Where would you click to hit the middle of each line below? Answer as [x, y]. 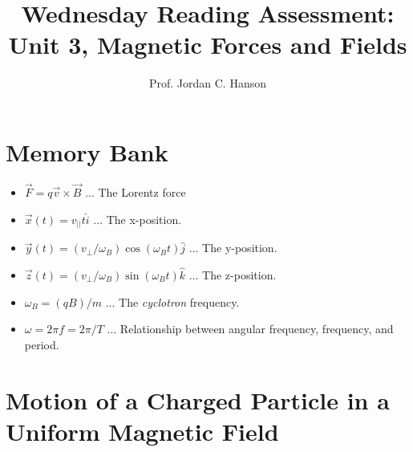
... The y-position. [233, 248]
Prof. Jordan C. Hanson [208, 83]
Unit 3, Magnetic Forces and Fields [208, 45]
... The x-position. [138, 219]
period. [42, 344]
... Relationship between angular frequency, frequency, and [250, 329]
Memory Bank [87, 151]
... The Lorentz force [136, 192]
